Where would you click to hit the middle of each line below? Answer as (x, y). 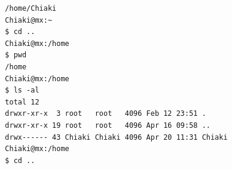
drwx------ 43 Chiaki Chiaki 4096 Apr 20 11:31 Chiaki (116, 137)
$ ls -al (22, 90)
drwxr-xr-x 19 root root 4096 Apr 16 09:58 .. (108, 125)
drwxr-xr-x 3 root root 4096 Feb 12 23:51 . (106, 114)
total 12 (22, 102)
